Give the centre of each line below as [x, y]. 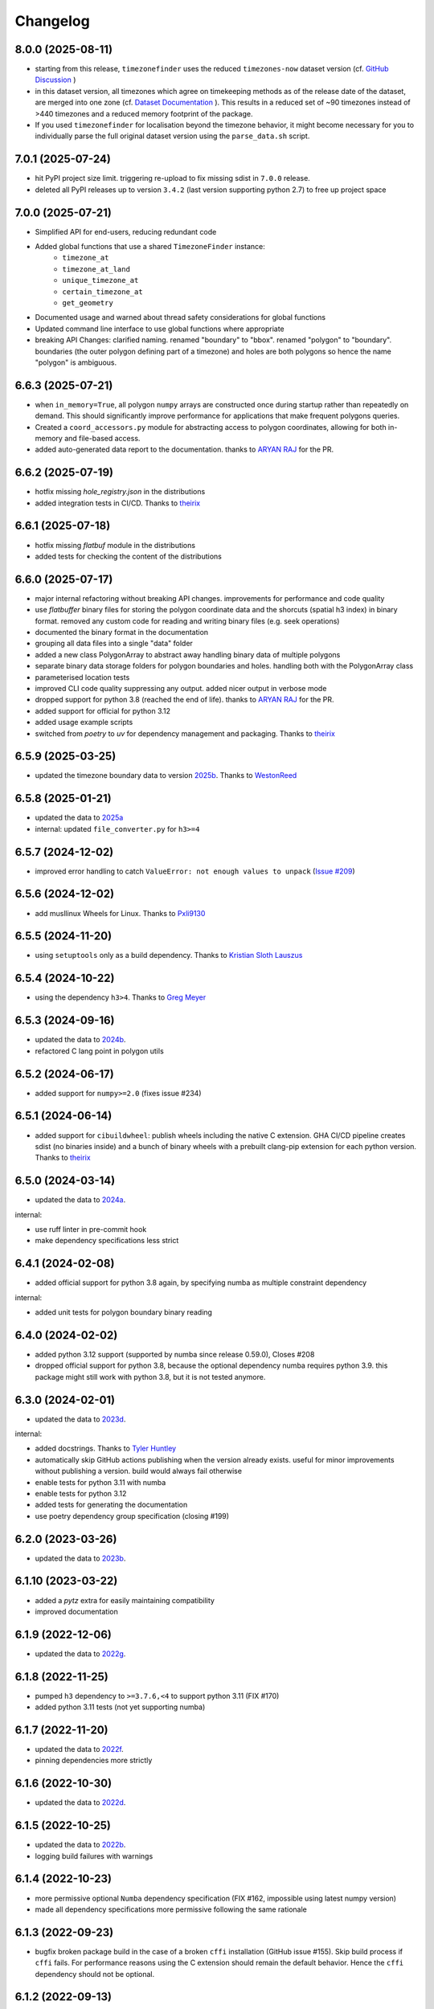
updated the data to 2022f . [79, 1749]
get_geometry [88, 303]
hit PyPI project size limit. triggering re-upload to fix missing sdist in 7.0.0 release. [173, 178]
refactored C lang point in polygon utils [99, 1051]
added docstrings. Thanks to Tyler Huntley [106, 1448]
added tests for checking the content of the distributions [129, 556]
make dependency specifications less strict [107, 1241]
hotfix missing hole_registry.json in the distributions [120, 492]
